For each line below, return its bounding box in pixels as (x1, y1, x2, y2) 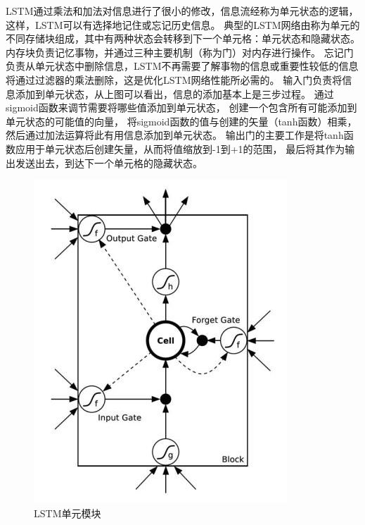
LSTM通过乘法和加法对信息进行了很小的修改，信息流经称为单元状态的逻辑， (6, 4, 359, 18)
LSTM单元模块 (34, 505, 101, 520)
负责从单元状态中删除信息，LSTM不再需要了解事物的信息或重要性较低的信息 (6, 58, 359, 73)
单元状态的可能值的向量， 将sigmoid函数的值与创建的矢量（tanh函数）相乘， (6, 113, 357, 128)
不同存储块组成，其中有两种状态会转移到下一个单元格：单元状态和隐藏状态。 (6, 31, 360, 46)
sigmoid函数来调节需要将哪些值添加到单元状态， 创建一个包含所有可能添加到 (6, 100, 357, 115)
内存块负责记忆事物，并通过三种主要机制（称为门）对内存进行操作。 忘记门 (6, 44, 354, 59)
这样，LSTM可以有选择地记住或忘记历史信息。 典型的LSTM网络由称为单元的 (6, 17, 360, 32)
